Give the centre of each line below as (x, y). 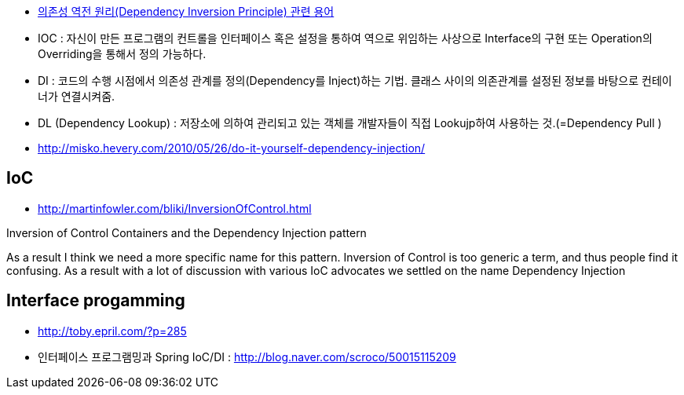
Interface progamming (96, 301)
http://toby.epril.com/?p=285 (112, 331)
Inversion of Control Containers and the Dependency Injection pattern (187, 232)
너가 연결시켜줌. (77, 96)
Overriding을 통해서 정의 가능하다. (122, 54)
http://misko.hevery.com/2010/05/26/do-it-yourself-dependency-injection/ (232, 148)
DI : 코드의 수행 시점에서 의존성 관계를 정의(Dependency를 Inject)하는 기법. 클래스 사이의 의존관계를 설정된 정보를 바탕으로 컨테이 (355, 80)
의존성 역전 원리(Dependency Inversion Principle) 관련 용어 (186, 11)
